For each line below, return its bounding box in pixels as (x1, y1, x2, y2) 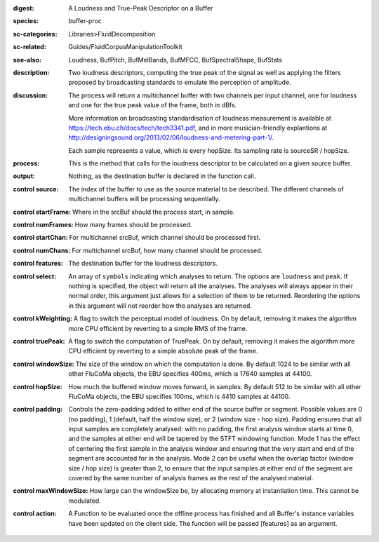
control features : (13, 259, 63, 268)
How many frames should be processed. (74, 221, 192, 229)
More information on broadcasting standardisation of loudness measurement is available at (68, 114, 331, 122)
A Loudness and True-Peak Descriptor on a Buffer (68, 4, 213, 12)
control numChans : (13, 246, 71, 255)
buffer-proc (68, 17, 102, 25)
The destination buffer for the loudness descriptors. (68, 259, 218, 268)
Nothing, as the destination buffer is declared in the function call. (68, 172, 256, 180)
